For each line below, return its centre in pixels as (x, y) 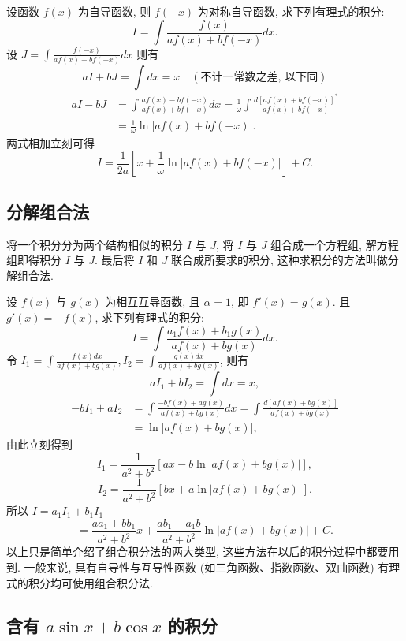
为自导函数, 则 (114, 11)
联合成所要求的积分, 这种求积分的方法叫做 (279, 260)
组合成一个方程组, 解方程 (335, 244)
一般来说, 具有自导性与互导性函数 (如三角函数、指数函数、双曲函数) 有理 (212, 567)
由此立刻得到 (39, 444)
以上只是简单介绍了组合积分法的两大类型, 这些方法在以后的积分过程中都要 (197, 552)
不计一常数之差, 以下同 (259, 78)
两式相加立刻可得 (50, 142)
